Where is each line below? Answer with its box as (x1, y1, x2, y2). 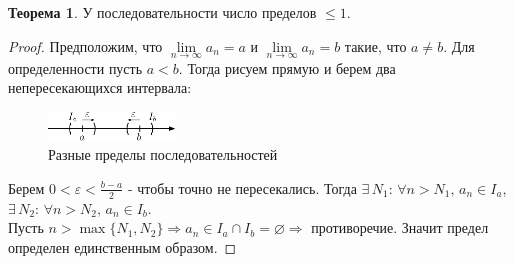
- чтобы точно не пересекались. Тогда (127, 177, 357, 198)
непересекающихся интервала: (8, 77, 192, 98)
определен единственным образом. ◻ (8, 236, 237, 257)
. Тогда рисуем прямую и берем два (178, 57, 396, 78)
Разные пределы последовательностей (48, 144, 278, 165)
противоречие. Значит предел (311, 217, 489, 238)
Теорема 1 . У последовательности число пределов (8, 2, 317, 22)
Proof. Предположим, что (8, 35, 163, 56)
